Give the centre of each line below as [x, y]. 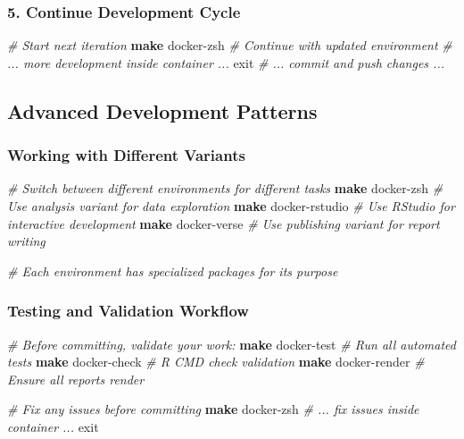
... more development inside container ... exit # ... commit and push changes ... [226, 62]
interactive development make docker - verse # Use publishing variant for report [224, 223]
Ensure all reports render [76, 379]
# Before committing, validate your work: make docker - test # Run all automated [232, 344]
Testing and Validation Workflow [128, 311]
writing [26, 241]
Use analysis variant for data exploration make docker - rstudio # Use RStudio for [231, 206]
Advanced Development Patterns [162, 110]
